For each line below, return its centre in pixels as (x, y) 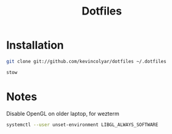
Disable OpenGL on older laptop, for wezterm (63, 113)
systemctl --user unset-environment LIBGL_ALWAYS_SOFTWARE (82, 125)
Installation (35, 45)
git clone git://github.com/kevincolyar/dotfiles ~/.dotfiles (86, 61)
